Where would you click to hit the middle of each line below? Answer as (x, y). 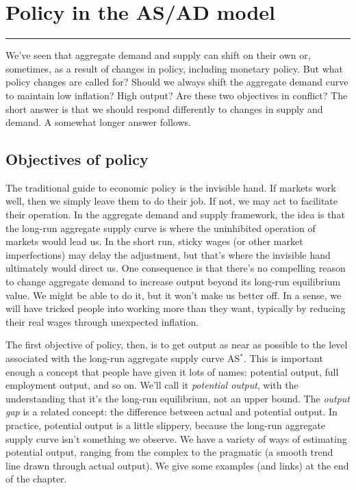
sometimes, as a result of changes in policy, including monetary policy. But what (174, 68)
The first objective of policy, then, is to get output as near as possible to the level (177, 345)
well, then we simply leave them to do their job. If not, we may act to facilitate (172, 201)
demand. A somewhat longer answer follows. (98, 122)
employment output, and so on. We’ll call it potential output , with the (152, 385)
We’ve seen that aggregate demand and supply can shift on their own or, (158, 55)
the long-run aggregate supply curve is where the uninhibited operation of (161, 228)
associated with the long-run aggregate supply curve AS (123, 358)
